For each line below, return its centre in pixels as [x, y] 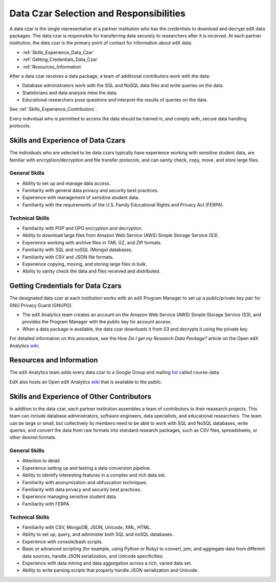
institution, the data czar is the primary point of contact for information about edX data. [101, 43]
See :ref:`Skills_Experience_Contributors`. [53, 109]
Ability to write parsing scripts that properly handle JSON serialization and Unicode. [110, 570]
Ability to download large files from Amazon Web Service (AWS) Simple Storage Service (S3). [121, 235]
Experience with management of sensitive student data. [81, 198]
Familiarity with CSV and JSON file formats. [68, 257]
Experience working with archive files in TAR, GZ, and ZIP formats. [92, 242]
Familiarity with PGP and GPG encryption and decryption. [83, 228]
